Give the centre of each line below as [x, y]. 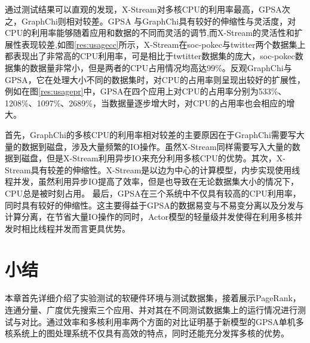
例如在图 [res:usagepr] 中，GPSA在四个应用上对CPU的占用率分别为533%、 [146, 91]
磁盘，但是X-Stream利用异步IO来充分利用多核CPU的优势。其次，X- [154, 158]
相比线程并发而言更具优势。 [76, 228]
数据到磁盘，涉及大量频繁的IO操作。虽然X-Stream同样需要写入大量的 [156, 146]
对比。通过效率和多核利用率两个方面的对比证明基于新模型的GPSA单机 [158, 321]
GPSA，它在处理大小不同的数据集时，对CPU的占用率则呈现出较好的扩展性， [155, 79]
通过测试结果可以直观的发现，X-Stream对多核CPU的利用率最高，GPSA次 [148, 9]
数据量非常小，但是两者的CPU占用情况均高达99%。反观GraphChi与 [161, 67]
